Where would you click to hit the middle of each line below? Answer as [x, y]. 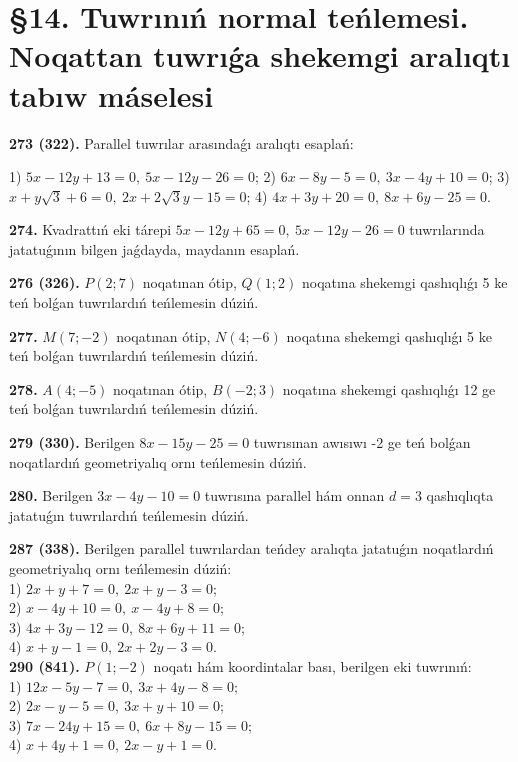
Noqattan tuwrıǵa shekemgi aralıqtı [260, 55]
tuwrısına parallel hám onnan [294, 495]
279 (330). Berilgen [72, 442]
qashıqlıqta [460, 495]
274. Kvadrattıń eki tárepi [90, 229]
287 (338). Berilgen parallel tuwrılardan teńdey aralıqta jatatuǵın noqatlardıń [251, 548]
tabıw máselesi [111, 94]
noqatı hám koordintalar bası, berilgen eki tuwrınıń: [312, 665]
